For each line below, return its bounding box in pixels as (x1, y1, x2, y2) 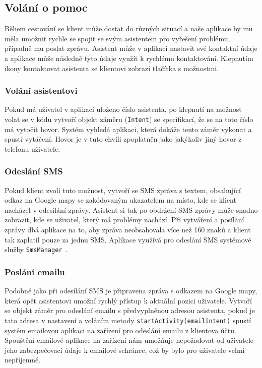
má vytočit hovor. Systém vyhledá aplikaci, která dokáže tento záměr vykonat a (5, 124, 252, 134)
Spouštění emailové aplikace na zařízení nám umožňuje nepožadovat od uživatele (5, 335, 253, 345)
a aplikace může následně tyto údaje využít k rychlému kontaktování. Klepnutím (5, 52, 253, 63)
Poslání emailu (5, 265, 65, 278)
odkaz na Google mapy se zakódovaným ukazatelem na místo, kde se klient (5, 195, 236, 205)
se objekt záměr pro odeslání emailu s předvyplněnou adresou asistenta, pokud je (5, 305, 255, 316)
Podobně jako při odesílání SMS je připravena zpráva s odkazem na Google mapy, (5, 285, 257, 296)
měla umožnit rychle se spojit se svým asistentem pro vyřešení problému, (5, 33, 230, 43)
